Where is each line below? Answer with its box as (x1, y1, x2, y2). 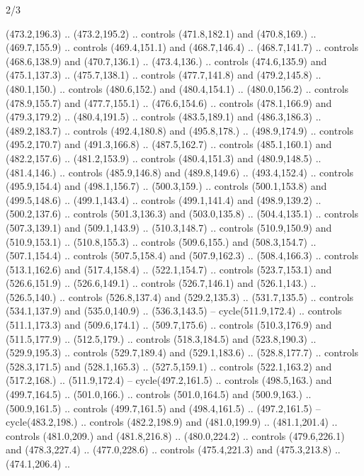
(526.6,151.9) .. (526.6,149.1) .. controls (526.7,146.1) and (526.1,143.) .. (6, 276, 317, 290)
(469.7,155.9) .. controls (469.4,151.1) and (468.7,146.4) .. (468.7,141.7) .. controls (6, 40, 359, 55)
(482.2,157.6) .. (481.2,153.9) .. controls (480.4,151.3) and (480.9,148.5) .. (6, 150, 322, 165)
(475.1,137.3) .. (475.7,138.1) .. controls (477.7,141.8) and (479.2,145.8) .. (6, 67, 322, 82)
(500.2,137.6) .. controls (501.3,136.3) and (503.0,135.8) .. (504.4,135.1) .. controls (6, 206, 359, 221)
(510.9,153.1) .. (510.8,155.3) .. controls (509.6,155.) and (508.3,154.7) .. (6, 234, 317, 249)
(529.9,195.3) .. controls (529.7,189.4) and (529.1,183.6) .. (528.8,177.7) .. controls (6, 345, 359, 360)
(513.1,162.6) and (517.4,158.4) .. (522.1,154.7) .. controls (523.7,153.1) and (6, 261, 332, 276)
